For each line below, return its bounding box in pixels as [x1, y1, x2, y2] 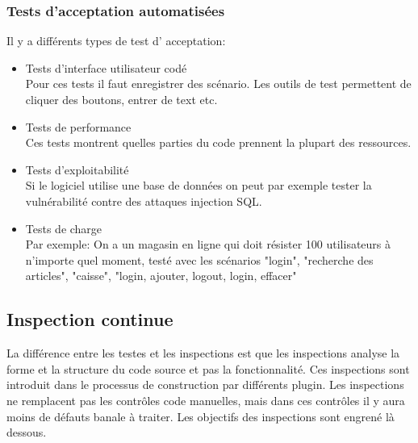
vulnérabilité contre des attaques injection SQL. [25, 192, 262, 209]
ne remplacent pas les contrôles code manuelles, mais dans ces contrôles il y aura [6, 391, 405, 408]
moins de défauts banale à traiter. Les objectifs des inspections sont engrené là [6, 407, 395, 424]
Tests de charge [25, 219, 102, 236]
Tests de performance [25, 118, 132, 135]
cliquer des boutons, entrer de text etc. [25, 91, 218, 107]
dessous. [6, 424, 47, 441]
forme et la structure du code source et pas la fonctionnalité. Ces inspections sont [6, 360, 410, 377]
